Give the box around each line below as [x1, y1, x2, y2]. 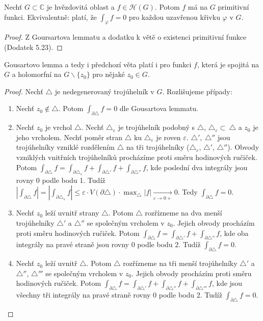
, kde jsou [212, 278, 243, 288]
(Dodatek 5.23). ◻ [4, 41, 63, 52]
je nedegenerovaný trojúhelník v [55, 86, 154, 96]
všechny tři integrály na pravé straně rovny [16, 289, 151, 300]
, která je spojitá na [197, 59, 259, 69]
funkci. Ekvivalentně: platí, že [4, 11, 97, 22]
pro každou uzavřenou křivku [128, 11, 220, 22]
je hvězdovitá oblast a [46, 2, 115, 12]
